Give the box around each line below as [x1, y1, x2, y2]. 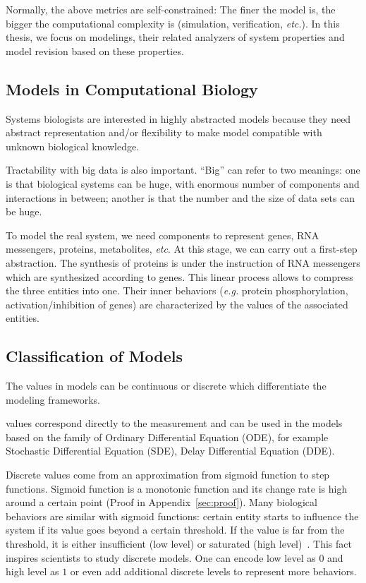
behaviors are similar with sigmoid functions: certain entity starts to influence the [6, 508, 359, 523]
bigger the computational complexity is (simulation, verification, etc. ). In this [6, 16, 340, 30]
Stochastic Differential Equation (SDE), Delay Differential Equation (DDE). [6, 443, 335, 458]
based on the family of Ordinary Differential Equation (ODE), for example [6, 429, 329, 444]
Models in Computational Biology [6, 78, 258, 100]
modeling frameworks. [6, 392, 100, 407]
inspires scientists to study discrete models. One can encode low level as [6, 550, 316, 565]
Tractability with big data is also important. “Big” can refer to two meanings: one [6, 162, 360, 177]
